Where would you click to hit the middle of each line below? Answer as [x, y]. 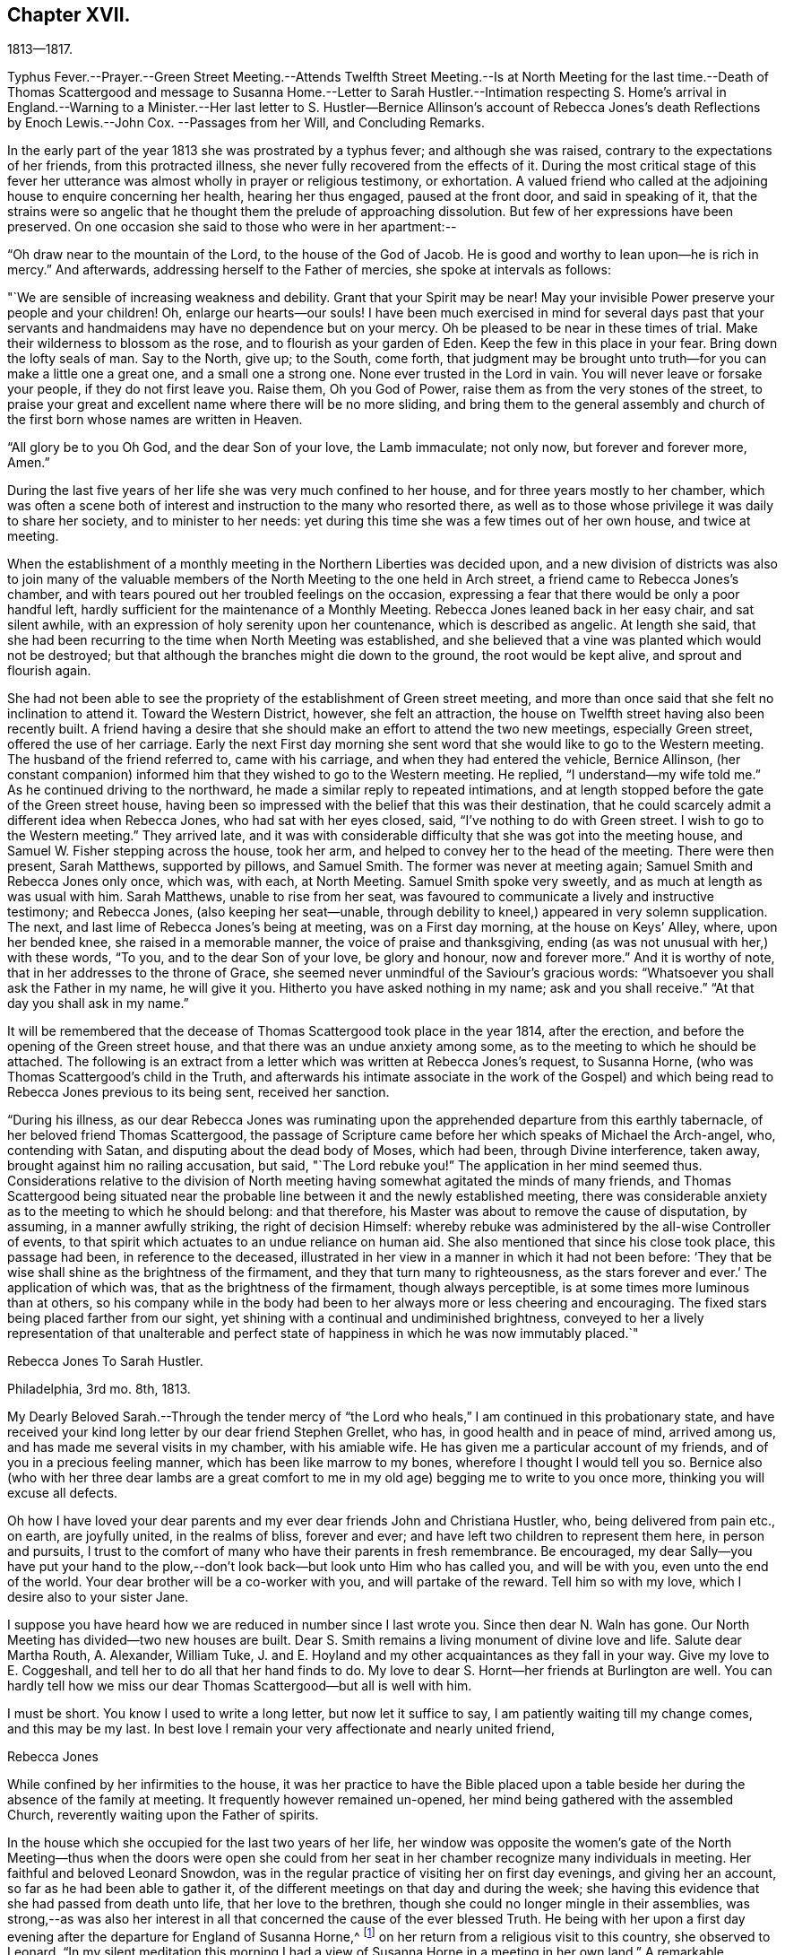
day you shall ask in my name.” [98, 1004]
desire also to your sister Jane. [98, 1597]
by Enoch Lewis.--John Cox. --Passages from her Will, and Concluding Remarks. [246, 123]
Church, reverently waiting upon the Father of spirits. [163, 1815]
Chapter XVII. [69, 15]
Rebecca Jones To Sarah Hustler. [105, 1361]
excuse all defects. [63, 1493]
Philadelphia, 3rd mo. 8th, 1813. [99, 1389]
